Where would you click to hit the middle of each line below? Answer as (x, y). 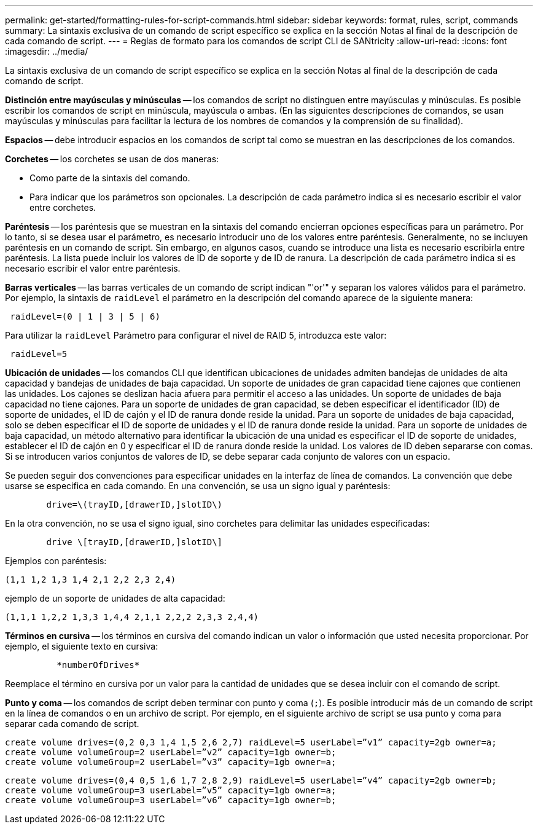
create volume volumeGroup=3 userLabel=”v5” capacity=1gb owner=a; (171, 790)
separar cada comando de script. (72, 724)
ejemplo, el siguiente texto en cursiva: (82, 646)
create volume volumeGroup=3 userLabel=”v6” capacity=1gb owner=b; (171, 800)
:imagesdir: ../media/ (47, 51)
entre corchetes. (63, 207)
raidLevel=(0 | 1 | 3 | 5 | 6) (85, 316)
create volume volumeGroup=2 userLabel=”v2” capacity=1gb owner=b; (171, 752)
